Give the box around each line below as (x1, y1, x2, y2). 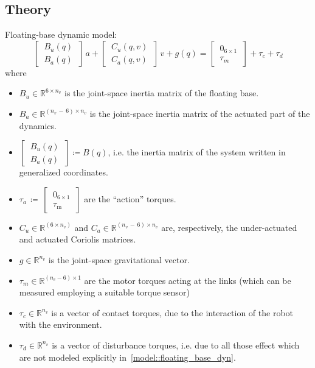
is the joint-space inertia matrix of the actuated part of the (89, 107, 310, 119)
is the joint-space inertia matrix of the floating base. (64, 87, 259, 99)
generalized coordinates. (19, 166, 108, 179)
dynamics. (19, 119, 57, 132)
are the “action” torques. (84, 192, 176, 205)
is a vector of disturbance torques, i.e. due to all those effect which (52, 338, 300, 351)
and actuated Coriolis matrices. (19, 233, 136, 246)
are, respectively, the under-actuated (161, 221, 297, 233)
